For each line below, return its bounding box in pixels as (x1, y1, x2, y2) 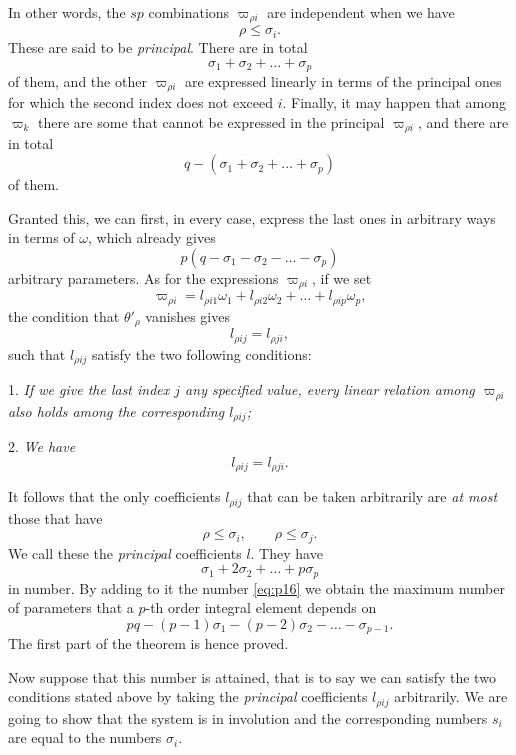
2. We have (8, 436, 76, 456)
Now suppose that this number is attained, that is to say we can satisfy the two (8, 666, 496, 687)
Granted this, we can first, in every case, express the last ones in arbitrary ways (8, 207, 496, 228)
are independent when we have (267, 2, 455, 22)
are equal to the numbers (8, 727, 162, 748)
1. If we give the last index (8, 379, 170, 400)
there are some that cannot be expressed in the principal (38, 112, 385, 132)
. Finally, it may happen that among (282, 92, 506, 113)
